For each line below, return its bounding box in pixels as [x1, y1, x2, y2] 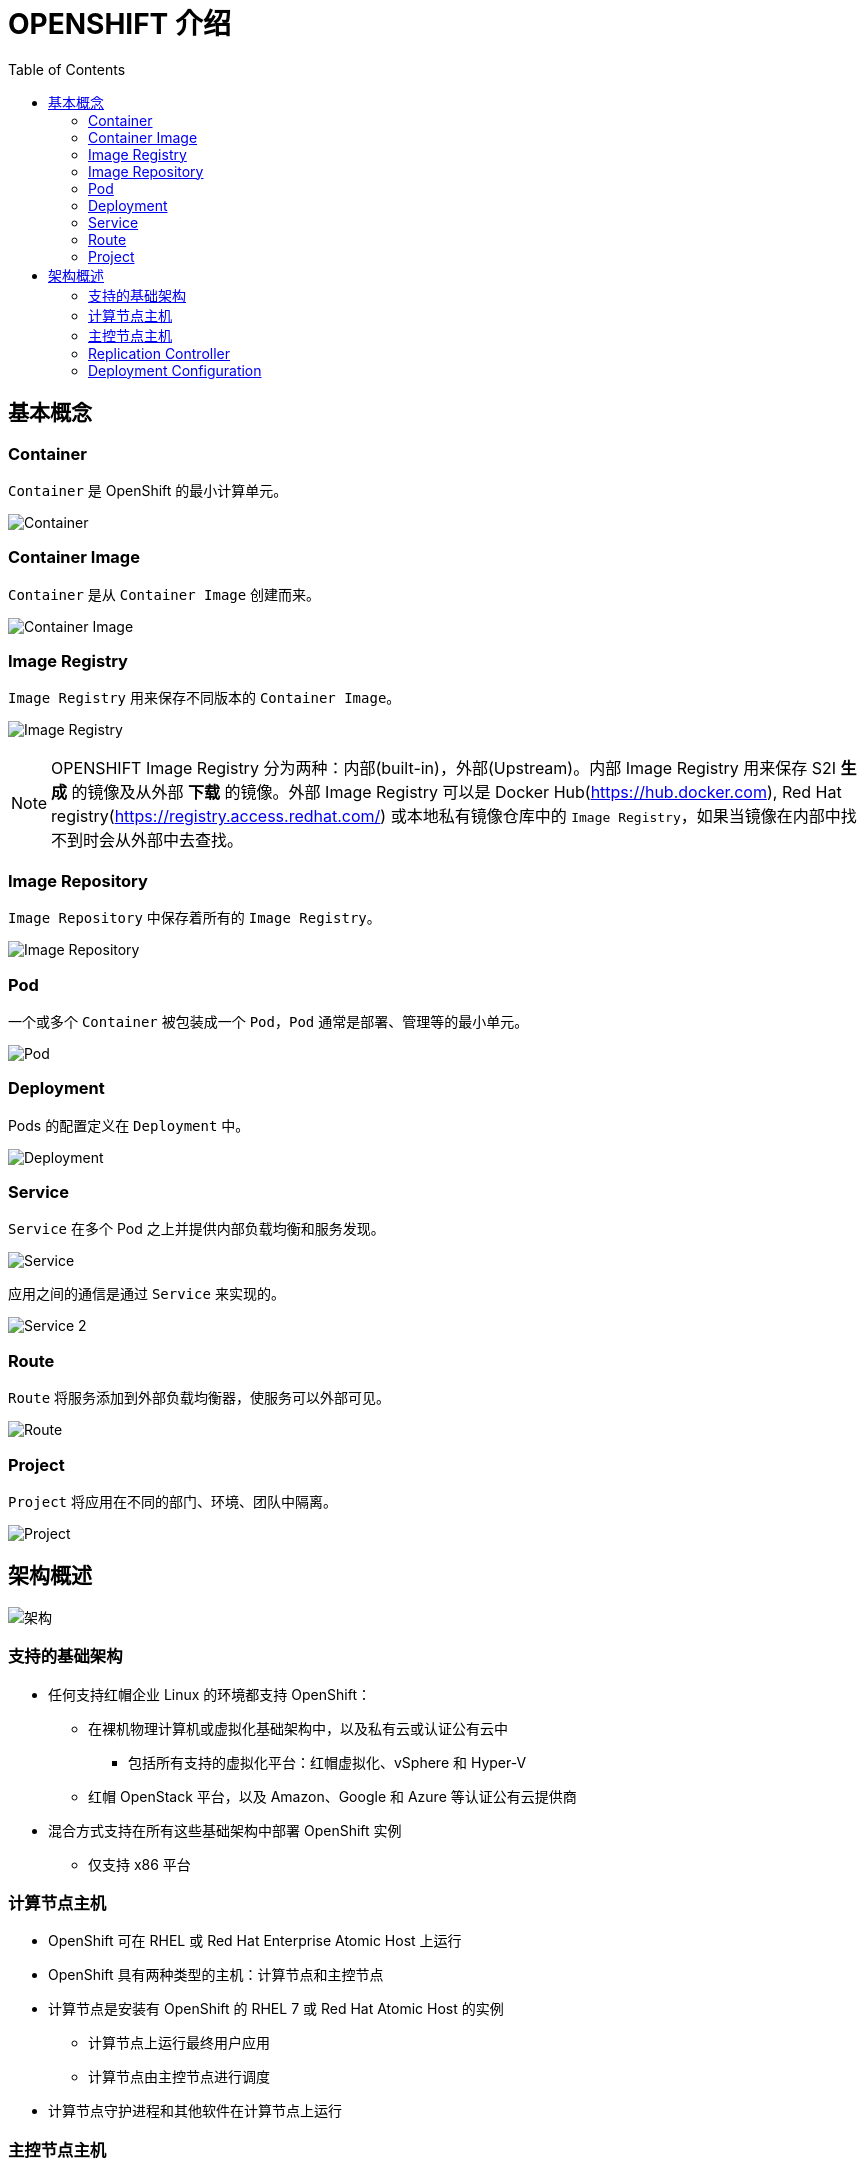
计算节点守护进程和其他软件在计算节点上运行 [48, 2102, 342, 2120]
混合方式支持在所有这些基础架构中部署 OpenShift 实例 [48, 1821, 402, 1839]
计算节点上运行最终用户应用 [88, 2034, 270, 2052]
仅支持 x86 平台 [88, 1855, 191, 1873]
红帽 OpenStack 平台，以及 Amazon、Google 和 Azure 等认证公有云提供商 [88, 1787, 577, 1805]
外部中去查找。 [131, 830, 244, 851]
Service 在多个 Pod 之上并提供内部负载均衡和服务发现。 [8, 1220, 385, 1238]
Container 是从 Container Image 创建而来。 [8, 585, 321, 603]
